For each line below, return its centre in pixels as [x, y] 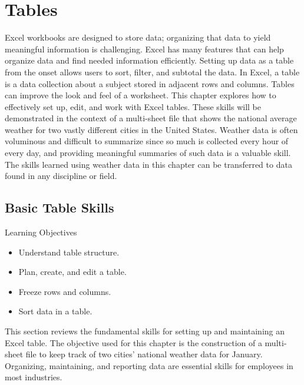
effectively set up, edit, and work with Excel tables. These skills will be [133, 106]
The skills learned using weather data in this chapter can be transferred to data [148, 164]
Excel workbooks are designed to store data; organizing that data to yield [138, 37]
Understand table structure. [69, 252]
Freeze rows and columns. [65, 291]
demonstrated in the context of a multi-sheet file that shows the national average [151, 118]
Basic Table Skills [60, 208]
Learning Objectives [41, 232]
